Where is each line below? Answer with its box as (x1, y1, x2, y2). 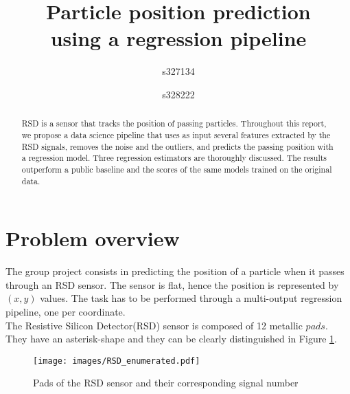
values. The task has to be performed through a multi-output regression (40, 291, 342, 305)
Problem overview (5, 224, 180, 252)
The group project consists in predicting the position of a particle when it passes (5, 264, 345, 278)
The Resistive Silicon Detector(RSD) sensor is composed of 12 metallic (5, 318, 303, 332)
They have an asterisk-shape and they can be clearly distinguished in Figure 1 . (5, 331, 337, 346)
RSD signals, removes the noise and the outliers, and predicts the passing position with (21, 140, 334, 152)
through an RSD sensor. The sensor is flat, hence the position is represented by (5, 277, 339, 292)
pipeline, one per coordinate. (5, 304, 126, 318)
